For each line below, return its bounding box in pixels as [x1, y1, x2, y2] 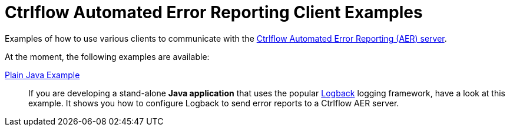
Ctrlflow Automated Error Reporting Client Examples [5, 2, 423, 22]
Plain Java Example [5, 69, 80, 80]
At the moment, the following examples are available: [5, 51, 210, 62]
